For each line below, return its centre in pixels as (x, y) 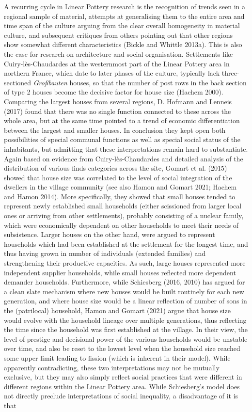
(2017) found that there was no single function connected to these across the (118, 111)
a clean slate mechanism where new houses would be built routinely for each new (124, 291)
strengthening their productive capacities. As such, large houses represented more (125, 263)
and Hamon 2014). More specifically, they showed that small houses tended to (120, 196)
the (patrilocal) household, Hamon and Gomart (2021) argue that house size (117, 310)
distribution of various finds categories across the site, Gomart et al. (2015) (116, 168)
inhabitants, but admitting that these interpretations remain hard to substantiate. (126, 149)
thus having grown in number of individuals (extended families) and (105, 253)
